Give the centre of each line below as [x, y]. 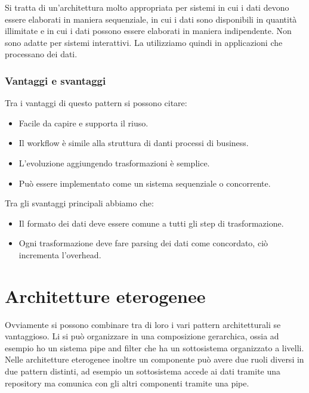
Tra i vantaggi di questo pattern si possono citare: [96, 103]
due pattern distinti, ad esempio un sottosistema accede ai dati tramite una [143, 371]
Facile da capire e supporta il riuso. [84, 123]
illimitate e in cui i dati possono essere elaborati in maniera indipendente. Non [148, 31]
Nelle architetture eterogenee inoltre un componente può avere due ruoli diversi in [154, 359]
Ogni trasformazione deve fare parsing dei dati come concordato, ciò [143, 243]
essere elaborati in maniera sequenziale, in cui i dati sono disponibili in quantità [151, 19]
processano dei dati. [41, 54]
